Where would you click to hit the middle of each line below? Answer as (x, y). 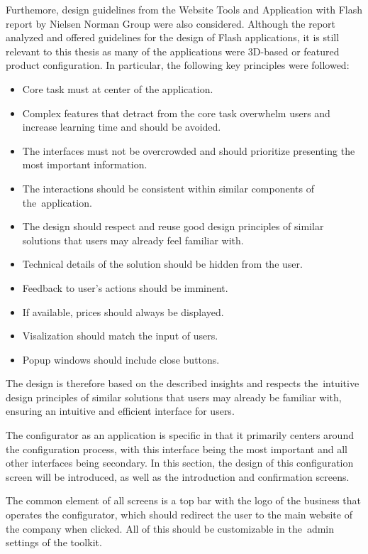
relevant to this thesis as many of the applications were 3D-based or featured (173, 51)
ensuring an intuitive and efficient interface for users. (120, 411)
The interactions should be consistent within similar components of (168, 188)
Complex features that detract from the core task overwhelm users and (176, 113)
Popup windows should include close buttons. (121, 359)
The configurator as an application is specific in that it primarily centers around (180, 435)
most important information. (85, 164)
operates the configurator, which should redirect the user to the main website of (179, 515)
